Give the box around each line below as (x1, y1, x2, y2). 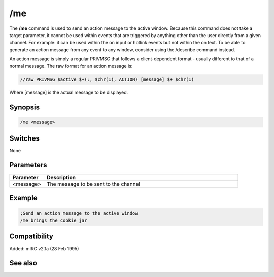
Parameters (9, 160, 47, 169)
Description (46, 174, 76, 181)
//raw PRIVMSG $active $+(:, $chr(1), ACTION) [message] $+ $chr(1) (20, 77, 194, 82)
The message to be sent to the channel (46, 180, 141, 187)
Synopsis (9, 103, 40, 112)
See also (9, 259, 38, 267)
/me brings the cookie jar (20, 217, 87, 223)
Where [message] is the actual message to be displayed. (9, 89, 128, 96)
